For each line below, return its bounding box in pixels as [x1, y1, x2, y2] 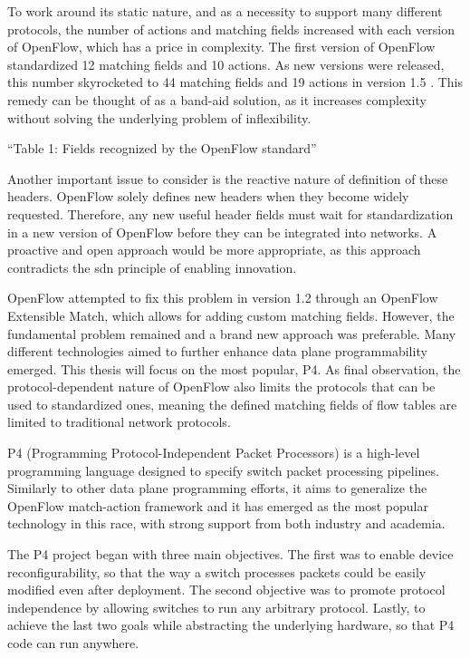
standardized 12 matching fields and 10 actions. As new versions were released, [7, 54, 445, 73]
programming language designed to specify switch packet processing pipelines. [7, 460, 439, 479]
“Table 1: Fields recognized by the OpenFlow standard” [7, 139, 317, 158]
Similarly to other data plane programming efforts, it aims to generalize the [7, 479, 427, 498]
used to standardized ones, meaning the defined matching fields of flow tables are [7, 394, 457, 413]
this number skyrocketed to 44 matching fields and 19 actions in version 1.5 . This [7, 73, 464, 92]
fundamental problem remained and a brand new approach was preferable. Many [7, 324, 456, 343]
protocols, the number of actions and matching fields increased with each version [7, 19, 456, 38]
